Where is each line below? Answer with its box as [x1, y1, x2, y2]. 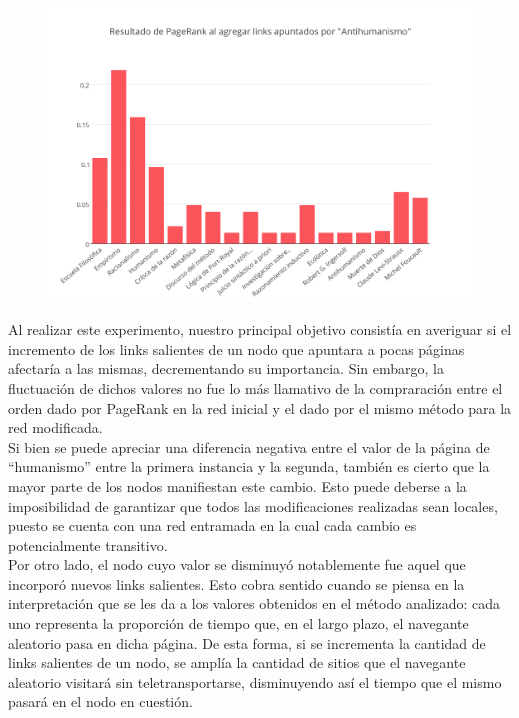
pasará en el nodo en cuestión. [8, 691, 193, 712]
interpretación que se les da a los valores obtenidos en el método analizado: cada [8, 593, 501, 614]
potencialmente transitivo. [8, 534, 168, 555]
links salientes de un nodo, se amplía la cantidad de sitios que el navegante [8, 652, 466, 673]
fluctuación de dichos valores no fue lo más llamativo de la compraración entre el [8, 377, 503, 398]
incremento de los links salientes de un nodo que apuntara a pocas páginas [8, 338, 465, 359]
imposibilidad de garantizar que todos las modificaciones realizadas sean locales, [8, 495, 498, 516]
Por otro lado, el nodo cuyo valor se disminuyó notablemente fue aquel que [8, 554, 466, 575]
